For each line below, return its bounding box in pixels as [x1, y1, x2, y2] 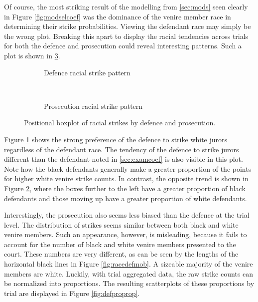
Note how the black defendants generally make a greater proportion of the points [4, 163, 252, 174]
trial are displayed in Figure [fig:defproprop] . [4, 288, 140, 298]
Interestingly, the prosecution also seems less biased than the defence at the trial [4, 210, 250, 220]
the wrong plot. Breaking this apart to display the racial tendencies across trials [4, 30, 249, 41]
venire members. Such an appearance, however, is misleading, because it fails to [4, 229, 247, 240]
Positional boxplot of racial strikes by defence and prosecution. [24, 117, 216, 128]
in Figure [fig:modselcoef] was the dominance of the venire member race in [4, 11, 231, 21]
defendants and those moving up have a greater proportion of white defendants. [4, 193, 247, 203]
